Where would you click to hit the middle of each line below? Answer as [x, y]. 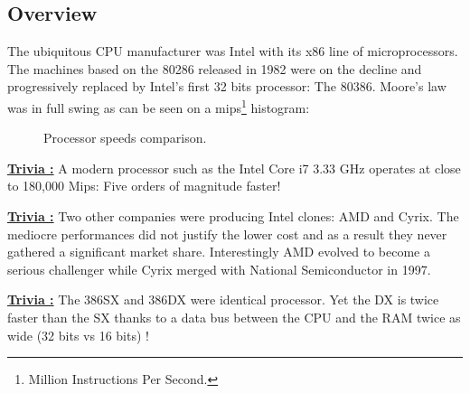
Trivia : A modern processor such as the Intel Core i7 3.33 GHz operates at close [234, 168]
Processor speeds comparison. [125, 138]
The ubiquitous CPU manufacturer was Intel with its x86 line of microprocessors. [233, 51]
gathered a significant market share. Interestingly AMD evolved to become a [219, 252]
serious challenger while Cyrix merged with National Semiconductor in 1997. [219, 269]
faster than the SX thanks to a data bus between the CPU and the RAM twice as [234, 317]
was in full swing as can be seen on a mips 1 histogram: [159, 106]
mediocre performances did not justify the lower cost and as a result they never [227, 234]
